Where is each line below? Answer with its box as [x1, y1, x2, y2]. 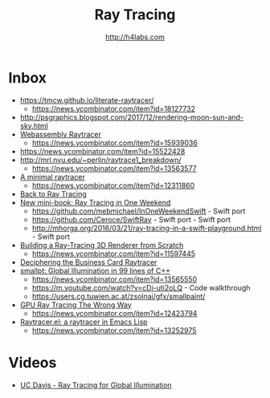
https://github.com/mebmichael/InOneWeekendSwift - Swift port [31, 206, 246, 216]
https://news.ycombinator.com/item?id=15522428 [19, 146, 186, 156]
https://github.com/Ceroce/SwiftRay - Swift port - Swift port [31, 214, 231, 224]
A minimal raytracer [19, 172, 86, 181]
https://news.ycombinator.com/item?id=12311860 [31, 181, 195, 190]
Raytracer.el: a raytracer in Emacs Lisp [19, 317, 148, 327]
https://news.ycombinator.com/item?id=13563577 [31, 163, 197, 173]
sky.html [19, 120, 48, 130]
